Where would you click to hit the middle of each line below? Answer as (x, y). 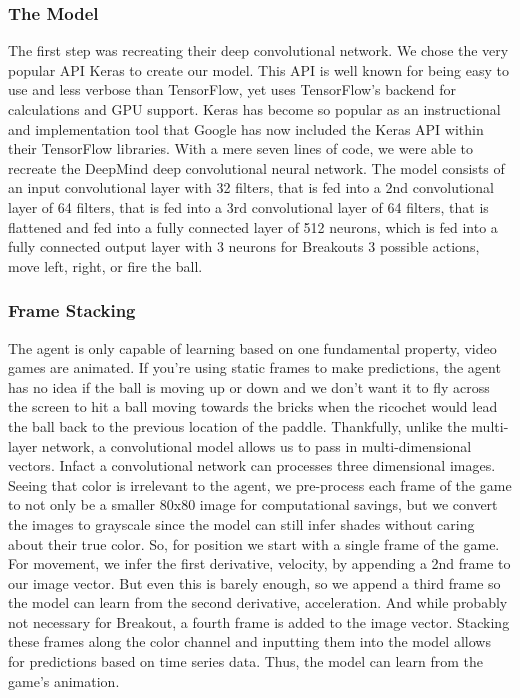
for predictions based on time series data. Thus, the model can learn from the (246, 661)
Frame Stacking (72, 310)
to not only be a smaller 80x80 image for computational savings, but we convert (253, 504)
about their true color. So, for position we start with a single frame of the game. (254, 543)
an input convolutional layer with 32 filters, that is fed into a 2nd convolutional (251, 187)
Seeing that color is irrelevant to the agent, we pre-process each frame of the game (260, 484)
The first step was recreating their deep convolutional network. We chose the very (258, 50)
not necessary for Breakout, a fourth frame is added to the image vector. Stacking (259, 621)
